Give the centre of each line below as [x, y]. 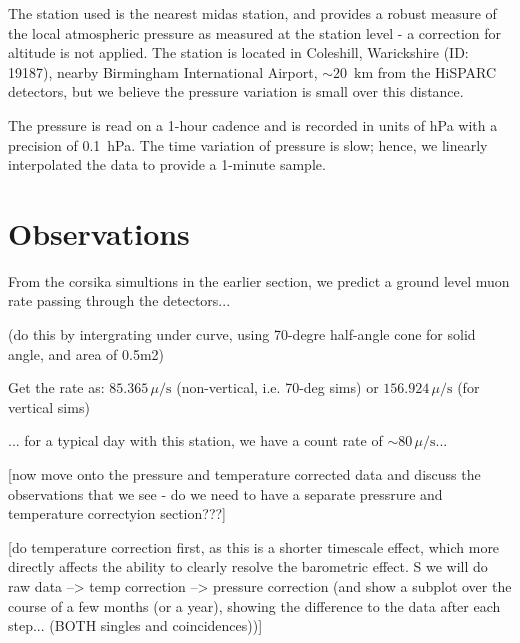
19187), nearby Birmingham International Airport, [163, 71]
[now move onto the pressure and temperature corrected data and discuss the [244, 474]
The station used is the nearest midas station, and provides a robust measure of [252, 13]
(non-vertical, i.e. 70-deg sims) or [277, 387]
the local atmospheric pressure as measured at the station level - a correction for [255, 32]
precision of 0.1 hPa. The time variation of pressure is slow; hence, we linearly [248, 144]
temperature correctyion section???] [117, 513]
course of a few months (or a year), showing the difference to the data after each [254, 605]
